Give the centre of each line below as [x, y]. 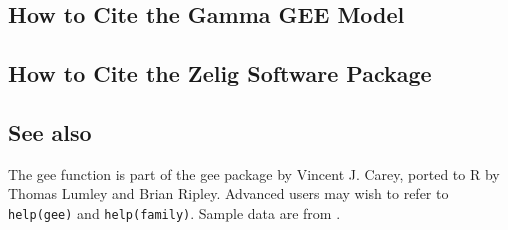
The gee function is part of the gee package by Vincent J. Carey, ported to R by [254, 173]
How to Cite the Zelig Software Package [220, 73]
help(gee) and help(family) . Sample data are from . [174, 212]
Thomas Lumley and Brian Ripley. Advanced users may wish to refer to [228, 193]
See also [50, 131]
